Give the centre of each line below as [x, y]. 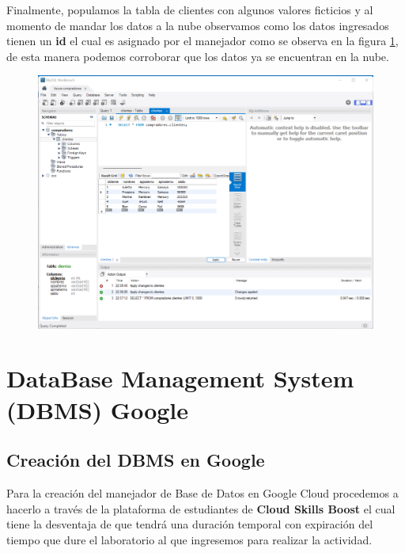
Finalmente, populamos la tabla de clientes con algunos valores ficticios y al [190, 10]
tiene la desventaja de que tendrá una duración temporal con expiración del [190, 524]
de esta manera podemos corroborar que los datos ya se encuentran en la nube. [198, 56]
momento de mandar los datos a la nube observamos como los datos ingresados [198, 25]
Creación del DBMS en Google [136, 460]
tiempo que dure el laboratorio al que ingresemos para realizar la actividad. [189, 539]
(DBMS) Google [98, 409]
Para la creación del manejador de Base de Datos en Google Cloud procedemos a [202, 492]
